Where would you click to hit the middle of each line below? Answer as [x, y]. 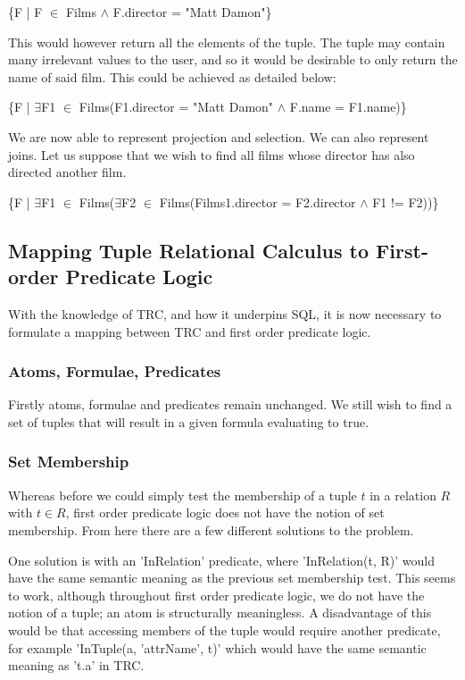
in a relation [403, 495]
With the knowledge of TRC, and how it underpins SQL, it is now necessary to [225, 313]
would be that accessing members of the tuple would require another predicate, [224, 630]
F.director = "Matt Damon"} [192, 12]
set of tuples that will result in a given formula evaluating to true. [189, 421]
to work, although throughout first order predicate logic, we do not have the [216, 595]
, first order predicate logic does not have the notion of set [225, 512]
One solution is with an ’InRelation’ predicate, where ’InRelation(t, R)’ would [222, 560]
